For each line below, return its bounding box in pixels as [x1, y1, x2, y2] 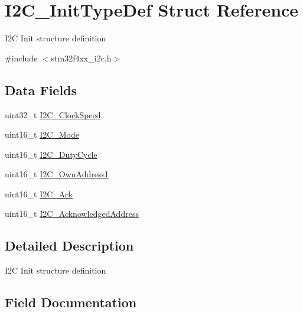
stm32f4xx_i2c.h [51, 51, 112, 64]
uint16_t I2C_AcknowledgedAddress [5, 207, 139, 220]
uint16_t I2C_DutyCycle [5, 148, 97, 160]
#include [5, 51, 38, 64]
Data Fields [5, 80, 77, 99]
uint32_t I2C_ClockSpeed [5, 108, 101, 121]
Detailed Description [5, 236, 134, 255]
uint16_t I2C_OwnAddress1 [5, 168, 109, 180]
